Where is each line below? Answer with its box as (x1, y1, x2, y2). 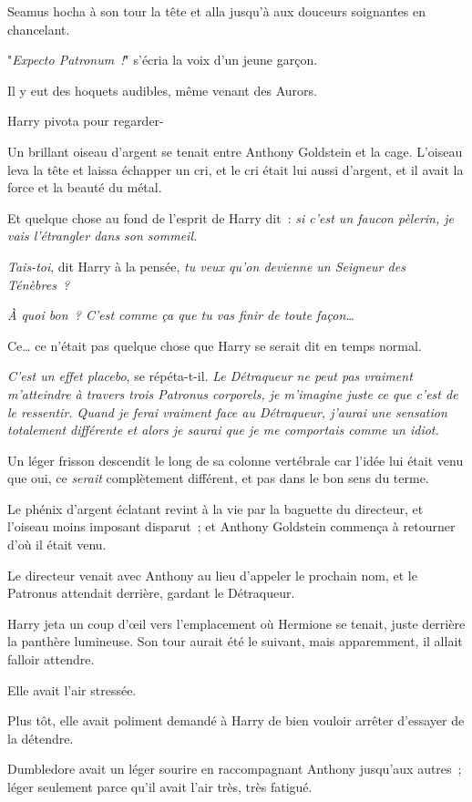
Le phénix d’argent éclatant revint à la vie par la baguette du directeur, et (7, 499, 424, 518)
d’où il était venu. (7, 535, 107, 554)
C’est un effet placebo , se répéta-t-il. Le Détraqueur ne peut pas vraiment (7, 366, 413, 386)
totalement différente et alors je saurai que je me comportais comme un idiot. (7, 420, 439, 439)
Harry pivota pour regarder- (7, 111, 164, 130)
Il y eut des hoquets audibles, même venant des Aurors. (7, 80, 317, 99)
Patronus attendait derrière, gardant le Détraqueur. (7, 583, 295, 602)
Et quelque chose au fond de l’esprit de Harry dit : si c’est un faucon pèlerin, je (7, 208, 455, 227)
